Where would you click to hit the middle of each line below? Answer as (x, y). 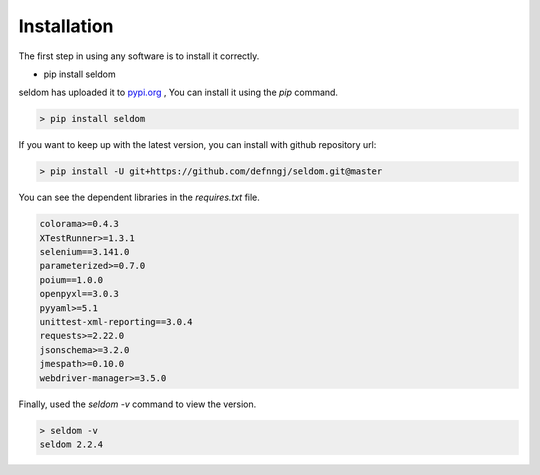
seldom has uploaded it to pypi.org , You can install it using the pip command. (178, 92)
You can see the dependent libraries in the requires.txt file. (139, 197)
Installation (66, 26)
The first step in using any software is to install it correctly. (139, 56)
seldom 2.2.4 (71, 444)
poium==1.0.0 (71, 279)
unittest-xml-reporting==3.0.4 (116, 321)
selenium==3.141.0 (84, 252)
